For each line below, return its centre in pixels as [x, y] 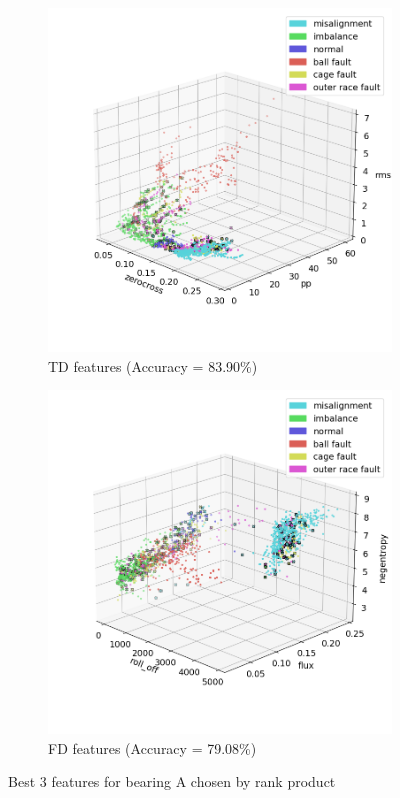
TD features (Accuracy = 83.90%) [153, 365]
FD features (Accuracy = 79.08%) [152, 747]
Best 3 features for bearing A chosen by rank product [172, 781]
